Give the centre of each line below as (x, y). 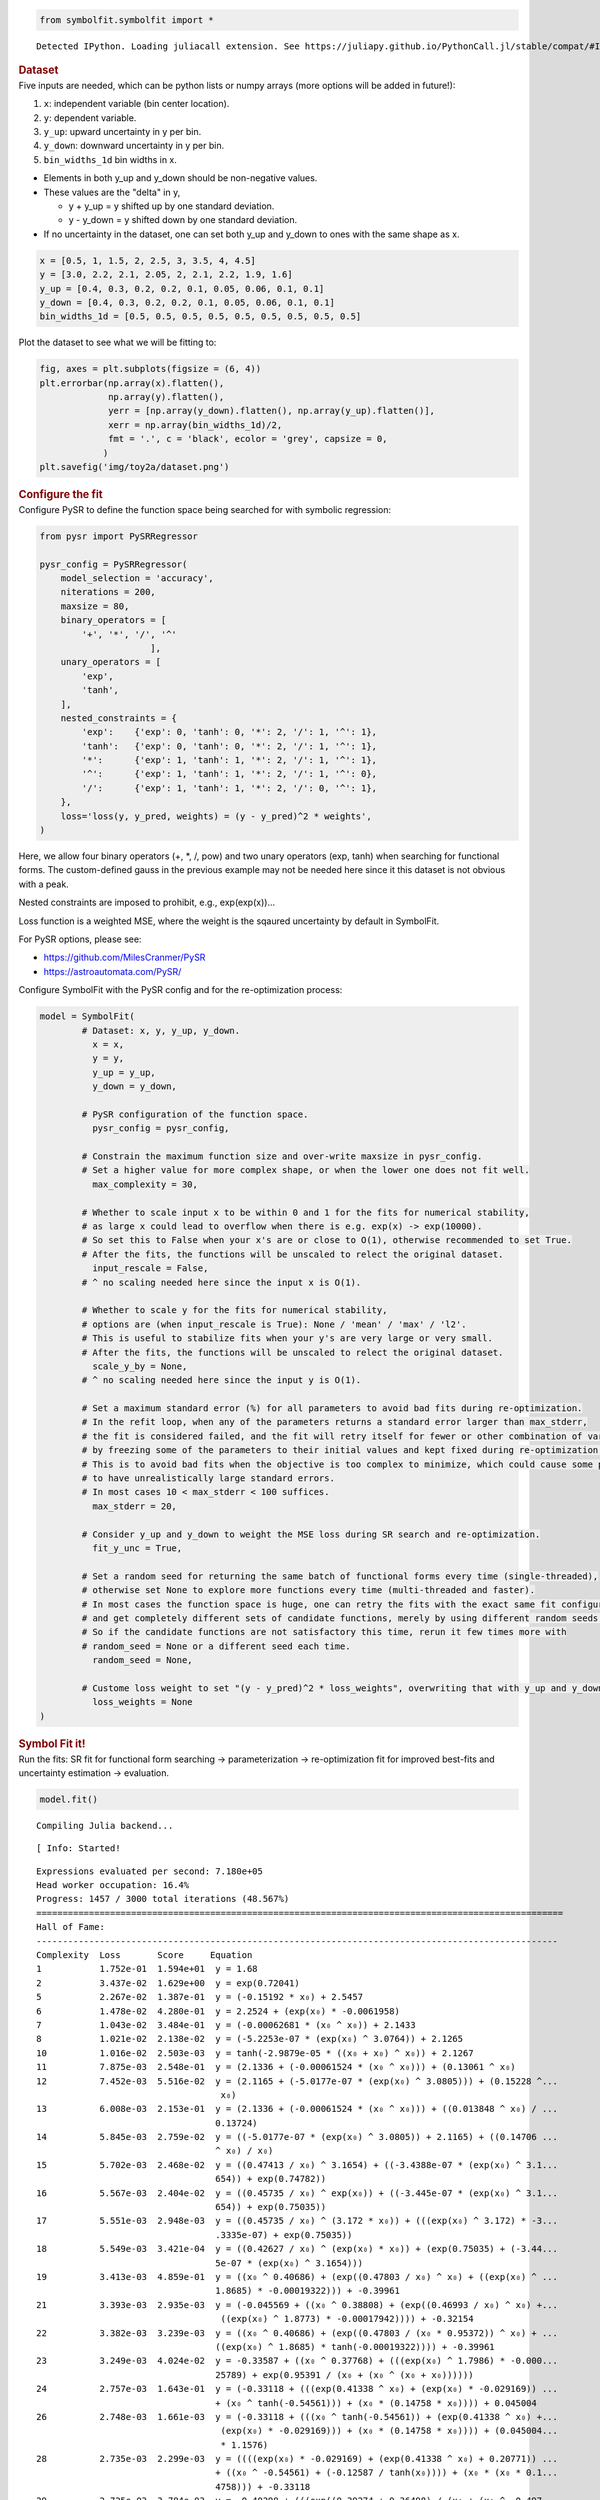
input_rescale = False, (150, 1268)
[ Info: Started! (78, 1848)
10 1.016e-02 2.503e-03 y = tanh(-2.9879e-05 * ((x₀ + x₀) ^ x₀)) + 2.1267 (255, 2053)
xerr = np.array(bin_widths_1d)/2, (195, 424)
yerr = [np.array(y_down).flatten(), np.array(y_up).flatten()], (271, 411)
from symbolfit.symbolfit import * (126, 19)
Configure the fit (61, 494)
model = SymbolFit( (87, 1016)
